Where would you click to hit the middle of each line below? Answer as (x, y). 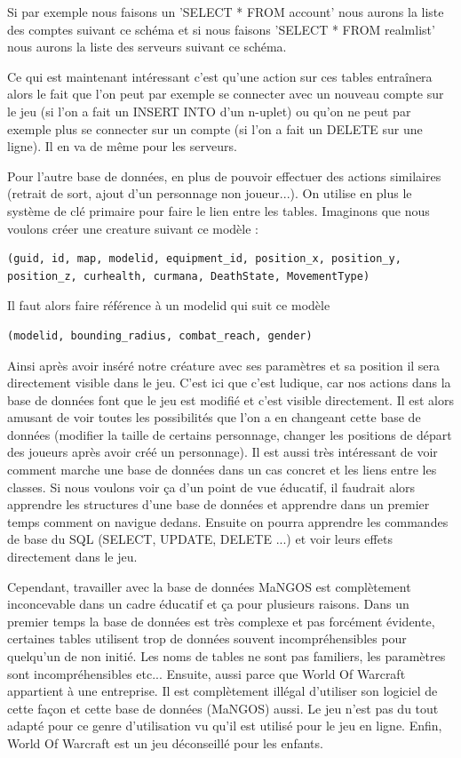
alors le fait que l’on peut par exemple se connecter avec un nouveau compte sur (226, 94)
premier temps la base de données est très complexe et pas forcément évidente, (221, 621)
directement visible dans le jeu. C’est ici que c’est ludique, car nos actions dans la (229, 383)
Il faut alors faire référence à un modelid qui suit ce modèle (169, 305)
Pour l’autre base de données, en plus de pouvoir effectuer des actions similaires (224, 176)
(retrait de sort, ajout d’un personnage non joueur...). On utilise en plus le (210, 193)
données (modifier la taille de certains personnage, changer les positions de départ (230, 434)
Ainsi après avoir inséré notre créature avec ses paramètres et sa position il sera (224, 365)
